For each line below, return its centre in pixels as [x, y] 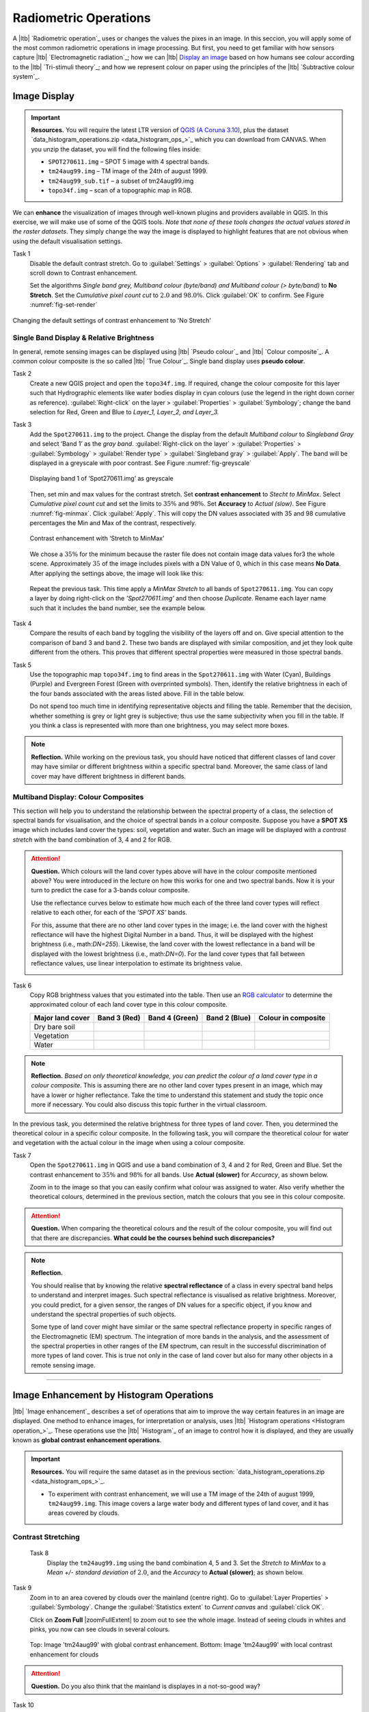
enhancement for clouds [64, 1654]
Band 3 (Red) [119, 1018]
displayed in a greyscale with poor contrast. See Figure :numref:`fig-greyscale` [141, 463]
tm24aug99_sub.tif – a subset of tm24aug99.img [121, 181]
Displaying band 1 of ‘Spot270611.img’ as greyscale [101, 479]
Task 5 [22, 665]
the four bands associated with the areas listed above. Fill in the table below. [137, 693]
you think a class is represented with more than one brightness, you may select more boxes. [160, 725]
